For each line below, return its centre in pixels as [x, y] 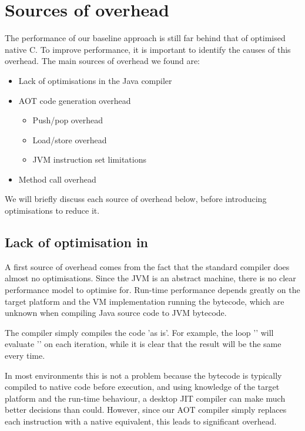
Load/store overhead [70, 139]
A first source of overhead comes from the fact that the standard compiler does [147, 266]
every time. [25, 356]
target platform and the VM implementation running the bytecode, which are [145, 301]
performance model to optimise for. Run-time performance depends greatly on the [152, 290]
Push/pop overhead [68, 120]
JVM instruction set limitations [89, 159]
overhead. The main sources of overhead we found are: [103, 61]
